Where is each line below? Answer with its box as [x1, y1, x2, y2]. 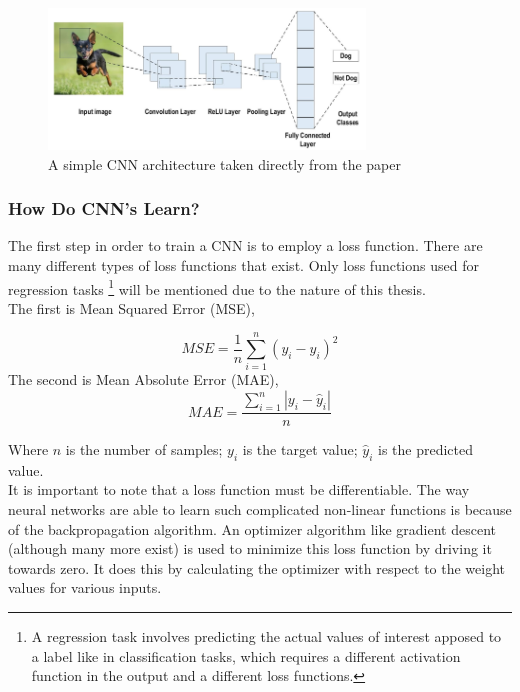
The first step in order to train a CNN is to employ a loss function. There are [8, 235, 483, 256]
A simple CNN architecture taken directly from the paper [48, 153, 401, 174]
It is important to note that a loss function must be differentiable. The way [8, 479, 470, 500]
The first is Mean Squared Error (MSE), [8, 297, 255, 318]
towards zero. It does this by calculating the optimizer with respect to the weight [8, 557, 506, 578]
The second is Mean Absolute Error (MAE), [8, 369, 279, 390]
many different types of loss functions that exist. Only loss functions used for [8, 254, 479, 275]
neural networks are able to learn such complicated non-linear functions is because [8, 499, 512, 520]
